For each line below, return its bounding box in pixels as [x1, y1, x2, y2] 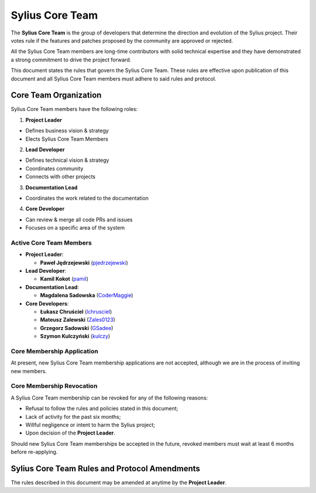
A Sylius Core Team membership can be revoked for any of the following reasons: [11, 394, 208, 401]
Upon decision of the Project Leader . [25, 429, 115, 436]
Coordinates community [25, 165, 84, 172]
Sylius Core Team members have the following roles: [11, 106, 138, 113]
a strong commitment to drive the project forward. [11, 56, 132, 63]
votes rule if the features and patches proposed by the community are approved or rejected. [11, 37, 233, 44]
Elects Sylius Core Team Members [25, 135, 108, 143]
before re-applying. [11, 449, 58, 456]
